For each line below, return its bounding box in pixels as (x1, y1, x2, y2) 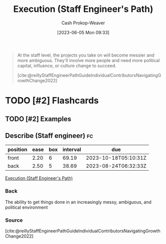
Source (5, 217, 23, 224)
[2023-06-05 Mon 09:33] (56, 29, 110, 35)
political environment (5, 204, 48, 210)
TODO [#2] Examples (5, 115, 71, 123)
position (7, 146, 28, 153)
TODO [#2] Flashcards (5, 95, 99, 106)
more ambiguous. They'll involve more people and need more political (17, 57, 160, 63)
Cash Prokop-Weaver (61, 20, 106, 26)
